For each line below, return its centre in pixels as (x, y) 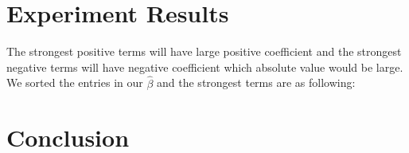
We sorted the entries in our (75, 82)
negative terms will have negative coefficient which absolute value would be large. (205, 67)
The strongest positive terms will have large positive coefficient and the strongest (204, 51)
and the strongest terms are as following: (256, 82)
